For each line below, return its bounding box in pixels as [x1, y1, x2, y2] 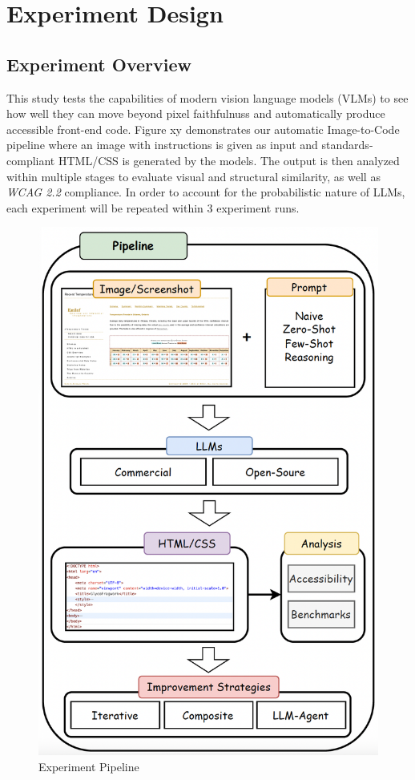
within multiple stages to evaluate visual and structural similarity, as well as [6, 168, 381, 184]
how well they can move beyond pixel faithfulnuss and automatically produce [6, 105, 385, 122]
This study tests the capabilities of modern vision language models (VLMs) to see [6, 89, 409, 106]
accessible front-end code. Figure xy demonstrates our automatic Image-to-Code [6, 120, 400, 137]
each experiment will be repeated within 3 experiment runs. [6, 199, 300, 216]
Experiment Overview [6, 51, 191, 76]
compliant [6, 152, 55, 168]
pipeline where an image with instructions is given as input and [6, 136, 318, 153]
